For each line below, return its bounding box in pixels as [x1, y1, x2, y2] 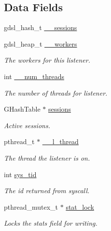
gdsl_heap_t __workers [4, 38, 77, 49]
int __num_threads [4, 71, 64, 81]
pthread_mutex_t [4, 201, 58, 212]
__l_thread [42, 136, 79, 147]
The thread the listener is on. [4, 152, 90, 163]
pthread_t [4, 136, 35, 147]
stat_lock [66, 201, 94, 212]
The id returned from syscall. [4, 185, 90, 196]
